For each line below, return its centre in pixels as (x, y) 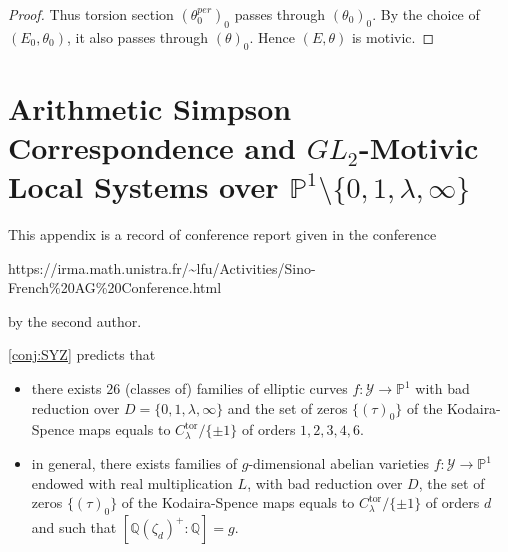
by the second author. (75, 320)
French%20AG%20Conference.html (115, 287)
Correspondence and (152, 146)
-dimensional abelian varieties (339, 463)
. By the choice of (426, 14)
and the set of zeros (287, 407)
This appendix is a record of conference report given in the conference (222, 234)
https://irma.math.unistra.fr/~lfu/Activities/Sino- (162, 267)
